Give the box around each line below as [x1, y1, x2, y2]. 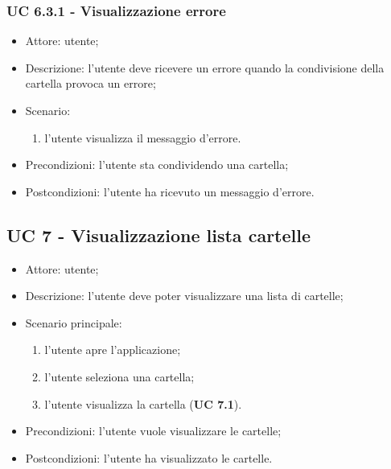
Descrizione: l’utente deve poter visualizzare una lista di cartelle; [25, 287, 344, 304]
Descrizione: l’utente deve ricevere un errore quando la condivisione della [25, 59, 385, 76]
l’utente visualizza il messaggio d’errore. [44, 129, 241, 146]
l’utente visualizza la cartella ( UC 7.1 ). [44, 395, 242, 412]
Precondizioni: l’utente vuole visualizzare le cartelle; [25, 422, 282, 439]
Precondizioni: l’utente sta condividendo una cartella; [25, 156, 289, 173]
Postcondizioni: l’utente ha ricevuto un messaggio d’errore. [25, 183, 315, 200]
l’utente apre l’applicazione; [44, 341, 181, 358]
